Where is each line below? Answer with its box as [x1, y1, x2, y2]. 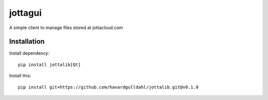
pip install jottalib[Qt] [18, 62, 81, 67]
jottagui [9, 7, 42, 18]
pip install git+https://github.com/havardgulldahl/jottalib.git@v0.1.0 [18, 84, 199, 90]
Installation [9, 37, 45, 46]
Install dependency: [9, 50, 50, 56]
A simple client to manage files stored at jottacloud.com [9, 25, 124, 31]
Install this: [9, 73, 32, 79]
